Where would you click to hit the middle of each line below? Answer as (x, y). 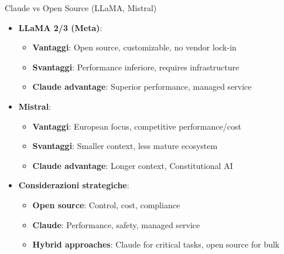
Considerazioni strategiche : (74, 185)
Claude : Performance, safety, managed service (116, 224)
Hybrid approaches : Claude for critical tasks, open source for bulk (156, 244)
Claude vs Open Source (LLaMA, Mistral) (81, 8)
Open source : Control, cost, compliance (106, 204)
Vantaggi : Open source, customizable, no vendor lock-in (134, 47)
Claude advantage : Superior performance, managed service (142, 87)
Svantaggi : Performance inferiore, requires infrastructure (136, 67)
